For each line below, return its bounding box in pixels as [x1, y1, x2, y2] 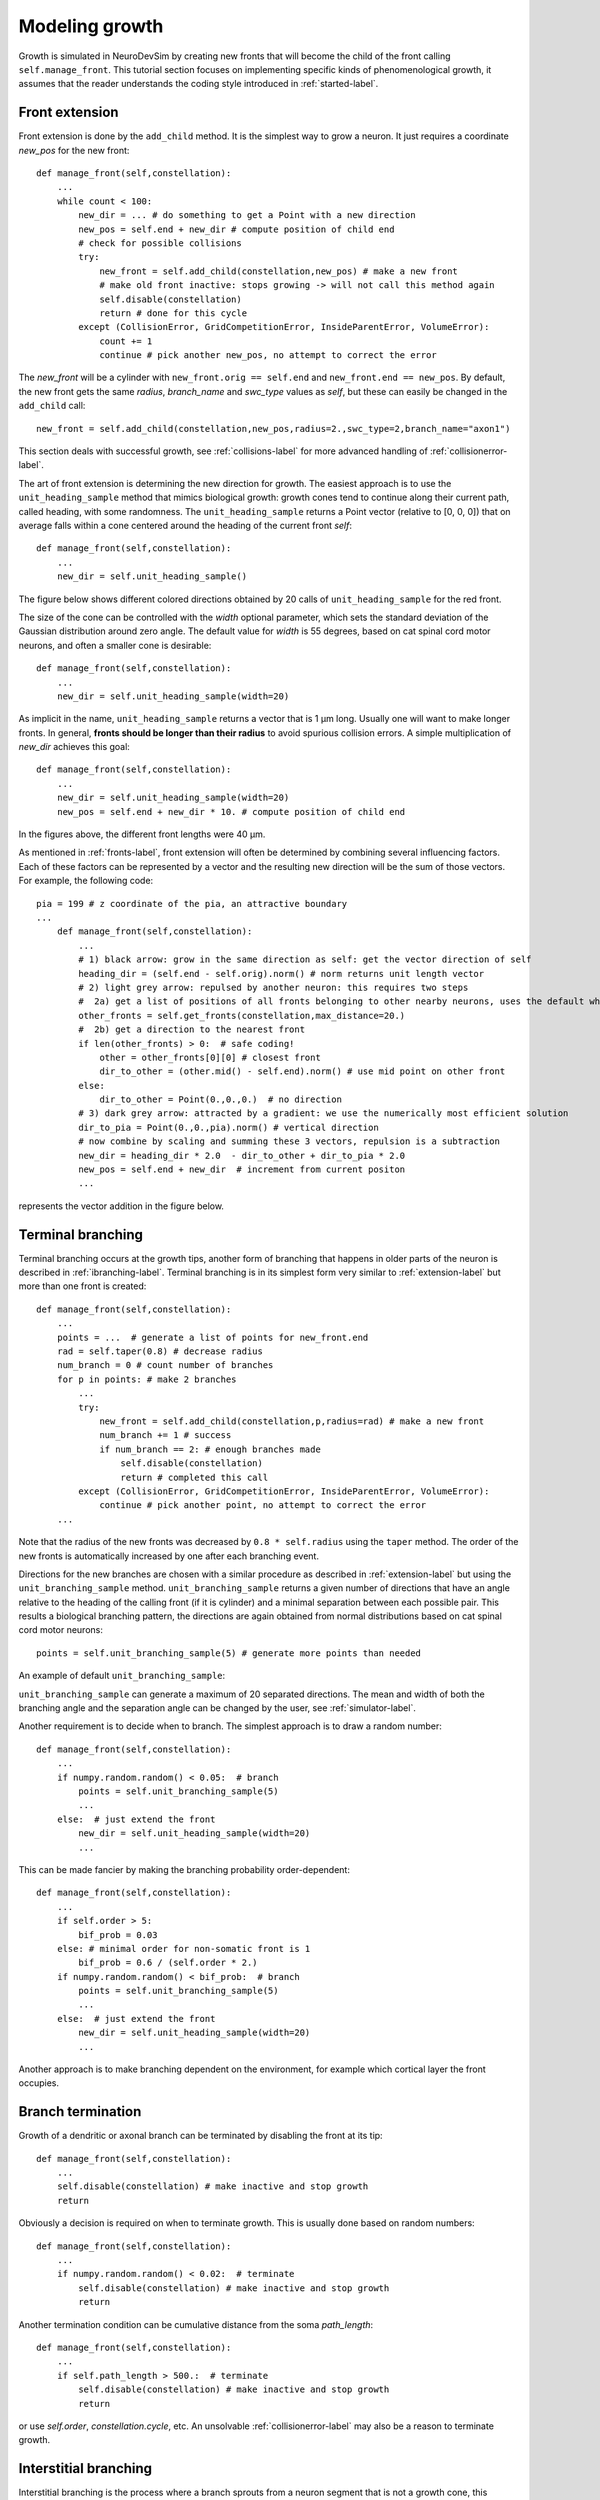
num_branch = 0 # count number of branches [56, 1360, 274, 1371]
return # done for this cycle [99, 307, 248, 319]
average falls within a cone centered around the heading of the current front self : [18, 520, 353, 531]
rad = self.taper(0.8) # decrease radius [56, 1346, 264, 1357]
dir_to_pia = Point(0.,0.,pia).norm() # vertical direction [78, 1121, 379, 1133]
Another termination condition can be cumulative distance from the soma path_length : [18, 2318, 374, 2330]
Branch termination [18, 2103, 142, 2120]
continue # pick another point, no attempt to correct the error [99, 1500, 427, 1511]
